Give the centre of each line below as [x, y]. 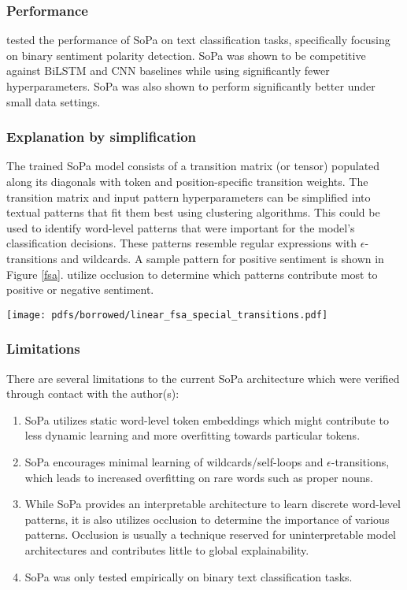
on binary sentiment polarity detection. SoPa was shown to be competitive [186, 55]
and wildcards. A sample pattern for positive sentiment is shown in [222, 258]
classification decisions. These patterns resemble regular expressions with [182, 243]
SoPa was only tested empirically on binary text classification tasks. [189, 576]
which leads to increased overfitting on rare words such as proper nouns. [199, 477]
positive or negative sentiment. [80, 289]
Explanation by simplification [102, 137]
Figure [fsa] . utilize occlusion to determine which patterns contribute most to [192, 274]
